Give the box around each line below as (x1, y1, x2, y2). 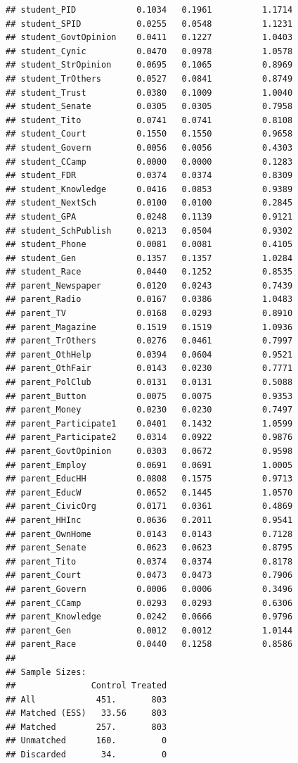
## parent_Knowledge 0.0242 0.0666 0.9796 (6, 612, 293, 622)
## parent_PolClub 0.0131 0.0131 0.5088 (6, 377, 293, 388)
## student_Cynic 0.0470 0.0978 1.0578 (6, 46, 293, 56)
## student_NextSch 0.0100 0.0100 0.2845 (6, 198, 293, 208)
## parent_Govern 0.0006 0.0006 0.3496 (6, 584, 293, 594)
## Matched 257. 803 (6, 721, 167, 732)
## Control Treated (6, 681, 167, 691)
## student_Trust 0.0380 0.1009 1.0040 (6, 87, 293, 98)
